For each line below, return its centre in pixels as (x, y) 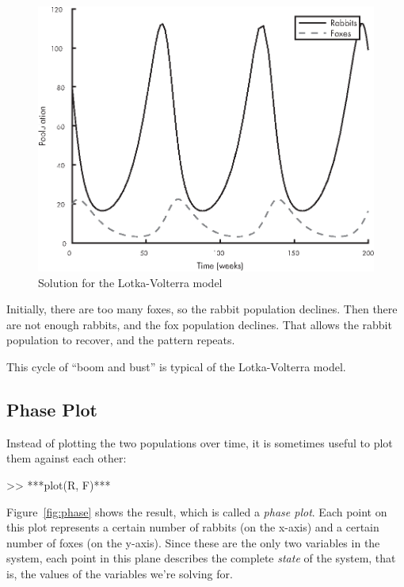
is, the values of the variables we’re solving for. (120, 573)
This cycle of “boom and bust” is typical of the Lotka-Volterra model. (176, 366)
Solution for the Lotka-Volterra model (130, 282)
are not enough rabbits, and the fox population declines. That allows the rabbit (199, 324)
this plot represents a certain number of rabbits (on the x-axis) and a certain (193, 527)
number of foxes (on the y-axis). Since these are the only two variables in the (193, 542)
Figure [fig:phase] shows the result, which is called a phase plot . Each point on (197, 511)
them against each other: (67, 458)
